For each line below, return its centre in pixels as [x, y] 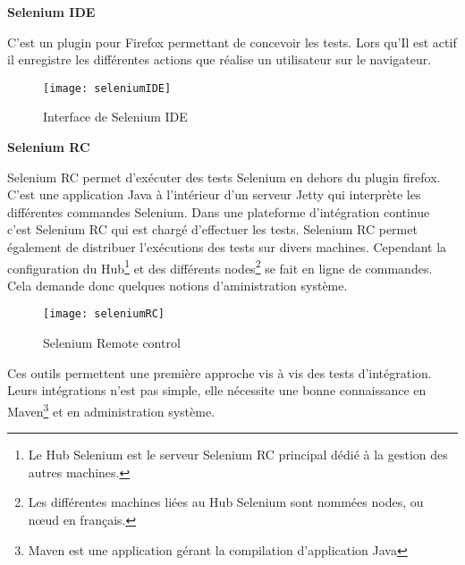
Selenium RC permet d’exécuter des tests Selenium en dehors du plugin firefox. [224, 177]
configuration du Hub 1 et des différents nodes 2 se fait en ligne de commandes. [220, 266]
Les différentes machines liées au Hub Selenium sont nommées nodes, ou [226, 502]
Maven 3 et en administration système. [111, 409]
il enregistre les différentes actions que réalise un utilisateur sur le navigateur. [220, 59]
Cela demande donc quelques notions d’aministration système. [178, 285]
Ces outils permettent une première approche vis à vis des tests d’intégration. [220, 372]
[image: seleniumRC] [104, 314]
